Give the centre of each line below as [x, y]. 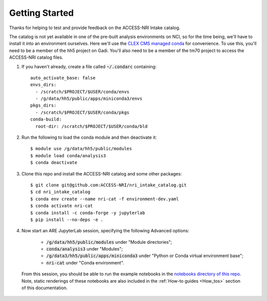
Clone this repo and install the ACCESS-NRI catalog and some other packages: [102, 173]
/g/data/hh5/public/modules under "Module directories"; [109, 242]
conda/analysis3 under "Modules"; [85, 249]
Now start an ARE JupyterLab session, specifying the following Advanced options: [105, 231]
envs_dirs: [44, 85]
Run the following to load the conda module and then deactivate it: [89, 137]
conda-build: [46, 119]
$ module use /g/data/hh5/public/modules [81, 149]
